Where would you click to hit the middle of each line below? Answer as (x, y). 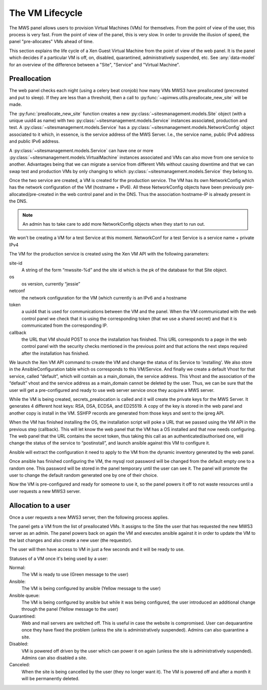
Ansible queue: (24, 595)
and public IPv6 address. (34, 141)
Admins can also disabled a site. (54, 658)
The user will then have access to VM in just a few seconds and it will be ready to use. (97, 549)
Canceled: (20, 665)
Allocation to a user (40, 505)
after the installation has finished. (55, 353)
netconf (17, 291)
